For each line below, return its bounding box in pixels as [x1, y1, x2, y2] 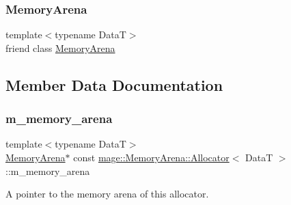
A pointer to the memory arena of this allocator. [5, 187, 209, 201]
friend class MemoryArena [5, 40, 115, 55]
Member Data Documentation [5, 74, 223, 95]
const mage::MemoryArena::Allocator [73, 150, 230, 164]
